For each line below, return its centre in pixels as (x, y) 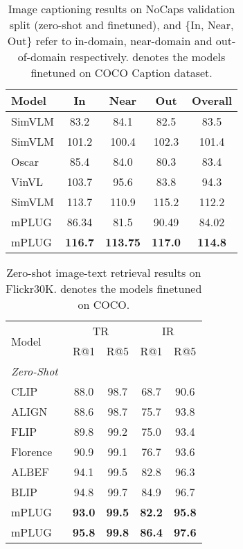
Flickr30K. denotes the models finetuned (104, 288)
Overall (212, 100)
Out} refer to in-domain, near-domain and (110, 41)
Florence (32, 451)
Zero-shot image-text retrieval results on (104, 272)
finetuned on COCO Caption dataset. (121, 73)
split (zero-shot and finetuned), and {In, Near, (121, 25)
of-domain (42, 57)
